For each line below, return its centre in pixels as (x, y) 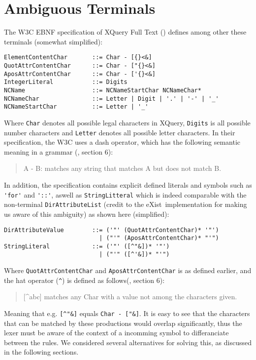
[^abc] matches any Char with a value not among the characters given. (130, 297)
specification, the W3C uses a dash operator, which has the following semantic (122, 142)
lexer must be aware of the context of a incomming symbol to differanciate (116, 333)
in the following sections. (41, 352)
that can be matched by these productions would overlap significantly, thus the (123, 323)
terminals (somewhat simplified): (53, 41)
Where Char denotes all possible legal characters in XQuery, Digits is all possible (127, 122)
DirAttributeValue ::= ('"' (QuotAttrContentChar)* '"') (112, 230)
